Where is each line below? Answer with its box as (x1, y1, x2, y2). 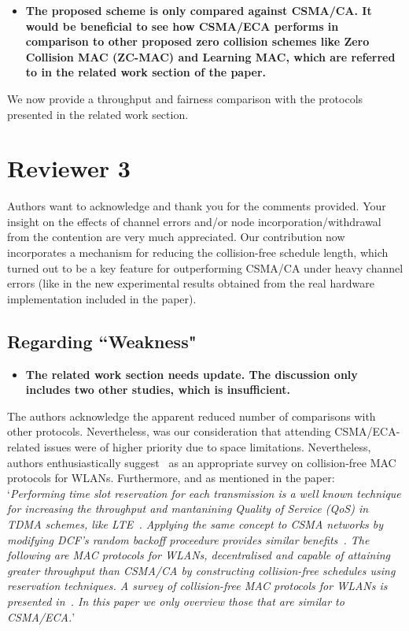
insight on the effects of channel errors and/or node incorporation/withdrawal (7, 213, 381, 229)
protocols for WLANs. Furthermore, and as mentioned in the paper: (7, 470, 335, 486)
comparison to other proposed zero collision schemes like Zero (25, 33, 370, 50)
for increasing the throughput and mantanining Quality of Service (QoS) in (7, 500, 369, 517)
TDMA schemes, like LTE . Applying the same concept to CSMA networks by (7, 515, 384, 532)
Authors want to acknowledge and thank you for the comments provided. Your (7, 198, 386, 214)
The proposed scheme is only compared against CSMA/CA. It (25, 2, 372, 18)
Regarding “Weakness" (7, 328, 197, 353)
